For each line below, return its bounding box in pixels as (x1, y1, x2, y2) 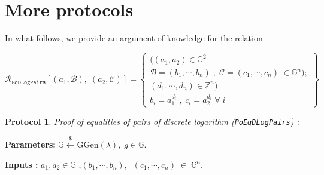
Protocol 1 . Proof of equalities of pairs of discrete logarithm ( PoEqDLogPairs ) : (5, 115, 299, 127)
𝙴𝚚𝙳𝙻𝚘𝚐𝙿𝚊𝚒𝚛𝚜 (11, 79, 46, 85)
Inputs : (5, 158, 38, 170)
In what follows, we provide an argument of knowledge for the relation (5, 32, 263, 44)
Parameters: (5, 138, 56, 151)
